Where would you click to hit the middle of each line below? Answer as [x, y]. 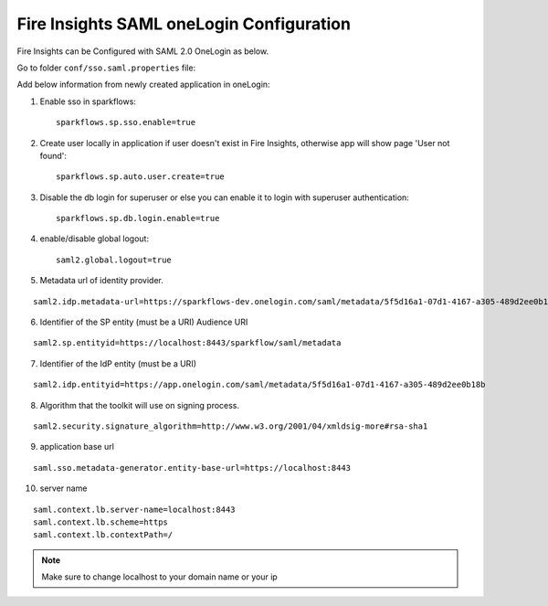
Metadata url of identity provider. [101, 281]
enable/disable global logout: [95, 239]
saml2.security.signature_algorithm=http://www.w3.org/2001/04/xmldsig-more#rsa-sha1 [231, 426]
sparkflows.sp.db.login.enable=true [138, 218]
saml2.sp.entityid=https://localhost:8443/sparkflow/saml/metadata [187, 343]
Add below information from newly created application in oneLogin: [143, 85]
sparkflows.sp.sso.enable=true [126, 122]
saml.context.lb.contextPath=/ [103, 535]
